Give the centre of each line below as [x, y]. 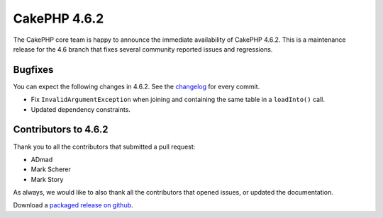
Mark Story [47, 179]
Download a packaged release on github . [73, 205]
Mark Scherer [51, 169]
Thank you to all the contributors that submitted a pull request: [104, 147]
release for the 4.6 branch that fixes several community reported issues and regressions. [143, 49]
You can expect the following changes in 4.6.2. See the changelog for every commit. [137, 86]
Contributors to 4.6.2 [61, 130]
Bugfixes [33, 70]
